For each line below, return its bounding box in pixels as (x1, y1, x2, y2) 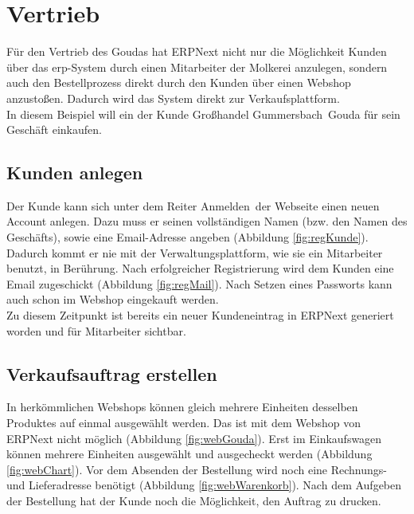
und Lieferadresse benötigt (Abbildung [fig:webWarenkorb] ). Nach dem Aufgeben (6, 477, 402, 493)
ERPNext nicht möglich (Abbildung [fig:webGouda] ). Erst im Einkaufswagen (6, 430, 382, 446)
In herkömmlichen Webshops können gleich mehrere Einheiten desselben (6, 398, 358, 415)
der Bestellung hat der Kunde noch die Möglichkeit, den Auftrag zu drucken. (6, 492, 381, 508)
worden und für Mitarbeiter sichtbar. (6, 322, 186, 339)
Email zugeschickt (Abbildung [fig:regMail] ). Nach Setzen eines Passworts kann (6, 275, 393, 292)
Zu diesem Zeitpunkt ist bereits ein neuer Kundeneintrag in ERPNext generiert (6, 307, 394, 324)
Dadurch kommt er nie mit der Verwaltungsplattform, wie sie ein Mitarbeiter (6, 244, 383, 261)
